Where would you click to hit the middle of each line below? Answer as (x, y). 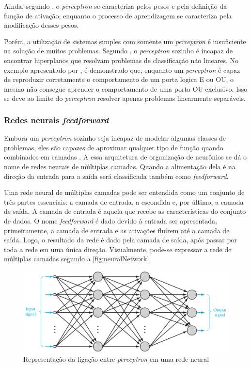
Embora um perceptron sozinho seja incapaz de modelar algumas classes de (115, 138)
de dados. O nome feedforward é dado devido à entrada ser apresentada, (111, 220)
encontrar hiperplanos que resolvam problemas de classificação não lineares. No (121, 60)
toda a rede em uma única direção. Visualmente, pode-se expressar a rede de (118, 249)
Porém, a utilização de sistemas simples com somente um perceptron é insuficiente (125, 41)
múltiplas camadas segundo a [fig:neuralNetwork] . (78, 259)
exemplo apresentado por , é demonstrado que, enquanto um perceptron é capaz (122, 70)
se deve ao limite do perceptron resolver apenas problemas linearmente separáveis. (125, 98)
